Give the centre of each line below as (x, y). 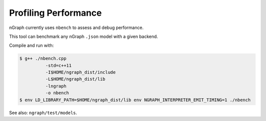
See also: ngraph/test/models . (43, 113)
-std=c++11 (58, 65)
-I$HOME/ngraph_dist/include (80, 72)
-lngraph (56, 86)
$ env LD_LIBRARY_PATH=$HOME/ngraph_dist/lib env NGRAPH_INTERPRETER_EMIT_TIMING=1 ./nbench (135, 100)
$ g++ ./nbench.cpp (43, 59)
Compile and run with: (32, 45)
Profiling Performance (55, 13)
